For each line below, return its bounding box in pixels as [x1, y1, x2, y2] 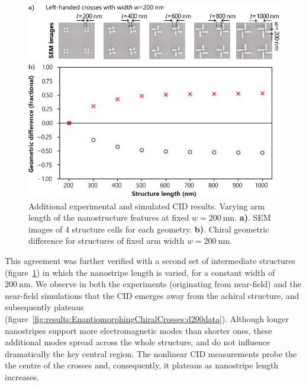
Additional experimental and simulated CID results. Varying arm [28, 199, 265, 212]
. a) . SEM [234, 211, 271, 224]
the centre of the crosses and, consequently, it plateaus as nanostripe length [5, 359, 279, 371]
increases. [5, 370, 39, 383]
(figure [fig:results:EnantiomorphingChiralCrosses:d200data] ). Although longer [5, 312, 289, 324]
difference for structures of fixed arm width [28, 234, 185, 247]
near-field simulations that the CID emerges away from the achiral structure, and [5, 289, 299, 301]
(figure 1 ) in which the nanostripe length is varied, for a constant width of [5, 266, 275, 278]
